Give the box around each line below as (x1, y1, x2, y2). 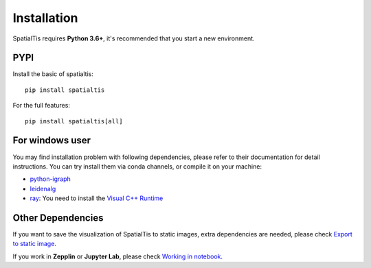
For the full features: (12, 101, 70, 110)
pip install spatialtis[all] (25, 117, 123, 125)
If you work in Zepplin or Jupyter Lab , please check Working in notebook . (12, 252, 223, 260)
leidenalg (30, 184, 56, 193)
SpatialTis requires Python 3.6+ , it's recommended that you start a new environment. (12, 34, 255, 42)
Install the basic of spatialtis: (12, 70, 94, 78)
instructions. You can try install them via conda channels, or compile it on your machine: (12, 162, 262, 171)
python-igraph (30, 175, 71, 183)
